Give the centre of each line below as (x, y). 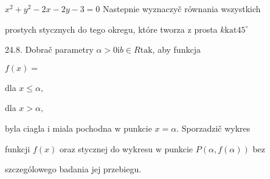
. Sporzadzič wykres (213, 128)
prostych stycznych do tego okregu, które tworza (95, 29)
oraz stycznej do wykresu (106, 148)
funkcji (18, 148)
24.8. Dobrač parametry (49, 49)
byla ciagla (25, 128)
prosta (206, 29)
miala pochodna (82, 128)
